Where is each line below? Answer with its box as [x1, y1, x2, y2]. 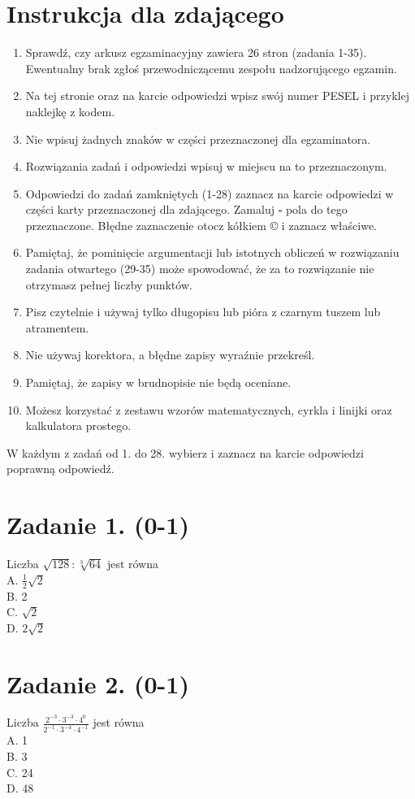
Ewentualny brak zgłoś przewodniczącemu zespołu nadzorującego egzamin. [25, 59, 397, 76]
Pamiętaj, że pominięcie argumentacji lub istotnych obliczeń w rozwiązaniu [25, 244, 400, 261]
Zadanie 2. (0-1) [6, 667, 189, 700]
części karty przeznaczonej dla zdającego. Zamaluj [25, 201, 275, 218]
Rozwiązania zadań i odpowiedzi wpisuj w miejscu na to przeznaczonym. [25, 158, 387, 175]
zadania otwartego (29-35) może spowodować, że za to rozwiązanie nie [25, 260, 374, 277]
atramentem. [25, 319, 89, 336]
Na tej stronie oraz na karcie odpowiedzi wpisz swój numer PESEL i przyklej [25, 87, 409, 104]
